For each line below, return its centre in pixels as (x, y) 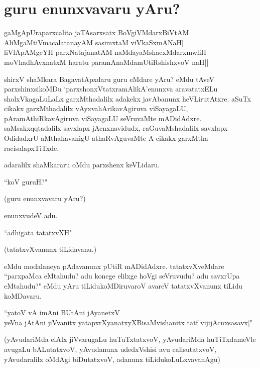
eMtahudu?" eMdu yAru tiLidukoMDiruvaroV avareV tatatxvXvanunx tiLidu (123, 286)
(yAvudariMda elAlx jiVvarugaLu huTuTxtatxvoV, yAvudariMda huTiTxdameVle (130, 339)
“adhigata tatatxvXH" (38, 232)
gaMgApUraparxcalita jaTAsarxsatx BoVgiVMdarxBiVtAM (97, 32)
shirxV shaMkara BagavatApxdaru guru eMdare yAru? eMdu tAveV (109, 79)
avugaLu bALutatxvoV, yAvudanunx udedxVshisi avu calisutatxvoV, (110, 349)
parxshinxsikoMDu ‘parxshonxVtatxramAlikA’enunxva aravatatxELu (111, 89)
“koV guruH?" (26, 181)
